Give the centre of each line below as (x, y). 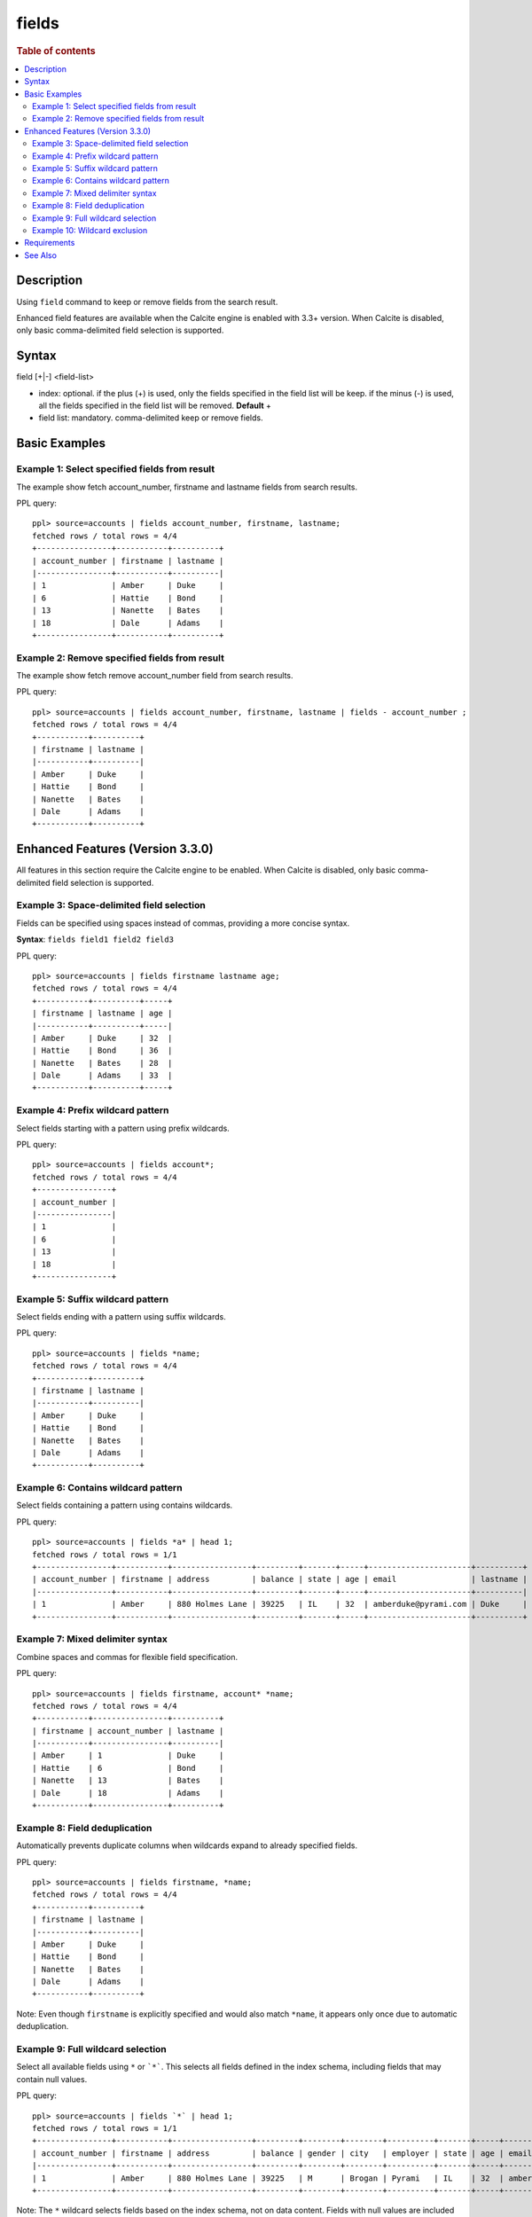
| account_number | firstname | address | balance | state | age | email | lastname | (280, 1579)
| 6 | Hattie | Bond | (128, 598)
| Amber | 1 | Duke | (128, 1755)
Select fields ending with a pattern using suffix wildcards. (121, 1317)
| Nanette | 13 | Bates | (128, 1781)
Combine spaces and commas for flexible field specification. (127, 1657)
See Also (41, 255)
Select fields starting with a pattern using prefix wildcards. (123, 1128)
